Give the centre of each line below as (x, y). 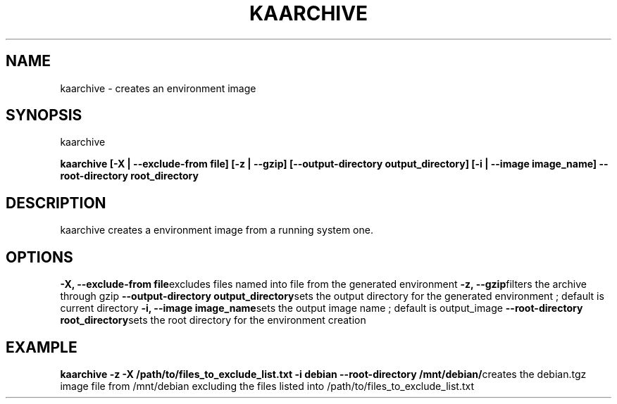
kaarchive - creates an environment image (158, 88)
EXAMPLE (42, 347)
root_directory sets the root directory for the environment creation (213, 320)
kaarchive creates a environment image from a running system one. (217, 230)
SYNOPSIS (44, 115)
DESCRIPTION (56, 203)
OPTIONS (39, 257)
